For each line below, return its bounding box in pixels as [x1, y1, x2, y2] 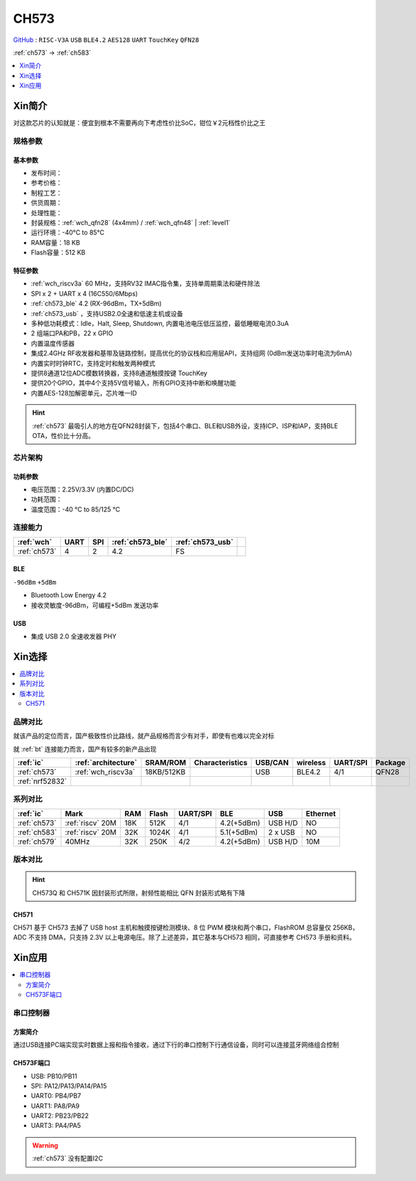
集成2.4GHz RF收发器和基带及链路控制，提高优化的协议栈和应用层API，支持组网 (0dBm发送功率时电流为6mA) [31, 349, 353, 358]
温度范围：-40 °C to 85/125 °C [31, 505, 121, 513]
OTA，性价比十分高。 [32, 431, 95, 440]
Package [375, 758, 406, 767]
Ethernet [305, 808, 336, 818]
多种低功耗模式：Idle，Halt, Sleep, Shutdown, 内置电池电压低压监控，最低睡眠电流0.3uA [31, 320, 289, 328]
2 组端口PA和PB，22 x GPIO [31, 329, 114, 337]
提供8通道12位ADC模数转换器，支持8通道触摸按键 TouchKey [31, 369, 207, 377]
